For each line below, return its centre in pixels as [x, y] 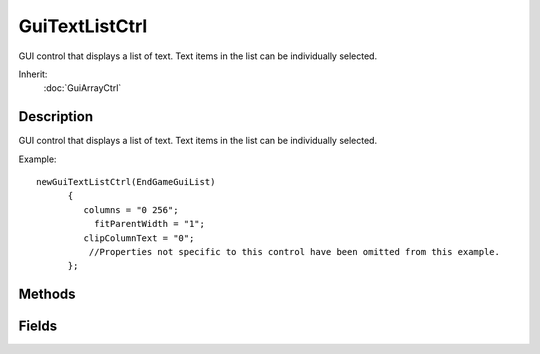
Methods [47, 294]
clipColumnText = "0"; [139, 238]
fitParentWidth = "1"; [149, 224]
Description [56, 116]
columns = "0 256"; [131, 209]
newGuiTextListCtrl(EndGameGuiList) [126, 182]
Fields [38, 326]
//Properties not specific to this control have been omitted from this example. [294, 251]
